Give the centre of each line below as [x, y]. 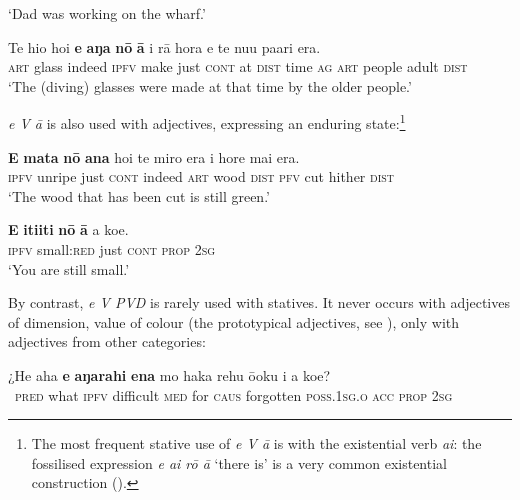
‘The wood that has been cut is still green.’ [139, 195]
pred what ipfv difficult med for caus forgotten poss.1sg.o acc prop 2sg [234, 394]
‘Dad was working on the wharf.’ [107, 13]
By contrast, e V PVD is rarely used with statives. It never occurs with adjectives [259, 302]
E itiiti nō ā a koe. [68, 229]
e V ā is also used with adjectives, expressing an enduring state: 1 [207, 122]
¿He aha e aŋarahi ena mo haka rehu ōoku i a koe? [169, 374]
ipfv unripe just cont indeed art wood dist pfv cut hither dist [201, 176]
